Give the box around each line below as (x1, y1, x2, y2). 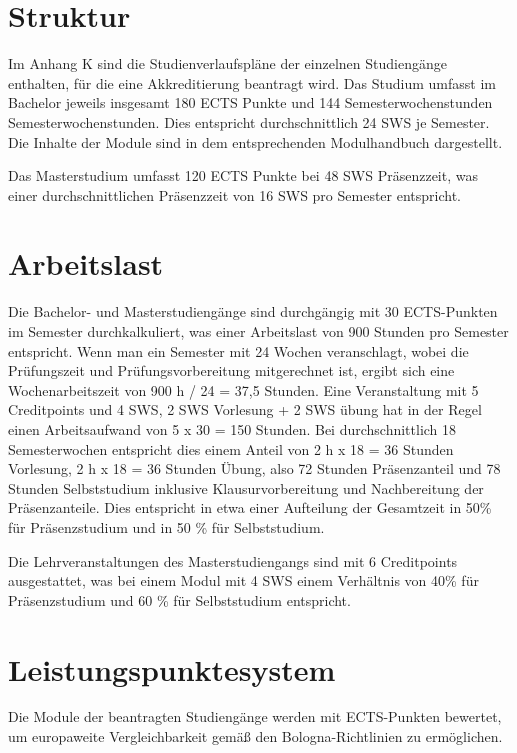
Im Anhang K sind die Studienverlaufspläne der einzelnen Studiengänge (8, 53, 447, 74)
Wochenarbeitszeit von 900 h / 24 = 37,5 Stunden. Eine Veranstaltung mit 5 (8, 379, 479, 400)
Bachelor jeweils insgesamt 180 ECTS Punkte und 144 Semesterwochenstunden (8, 92, 493, 113)
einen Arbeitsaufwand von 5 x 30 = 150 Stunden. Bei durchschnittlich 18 (8, 418, 457, 439)
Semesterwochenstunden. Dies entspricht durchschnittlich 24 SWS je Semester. (8, 111, 490, 132)
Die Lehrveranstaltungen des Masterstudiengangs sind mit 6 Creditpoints (8, 550, 458, 571)
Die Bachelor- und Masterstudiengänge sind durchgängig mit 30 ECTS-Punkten (8, 301, 498, 322)
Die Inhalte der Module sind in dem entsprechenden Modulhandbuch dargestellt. (8, 131, 503, 152)
